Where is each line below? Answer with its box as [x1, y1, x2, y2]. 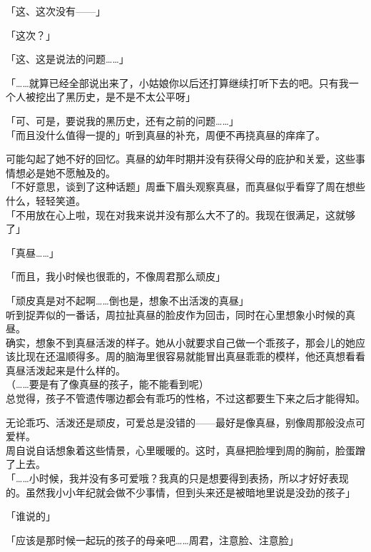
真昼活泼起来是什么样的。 [6, 362, 126, 377]
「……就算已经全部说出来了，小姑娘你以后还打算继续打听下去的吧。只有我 [6, 75, 349, 90]
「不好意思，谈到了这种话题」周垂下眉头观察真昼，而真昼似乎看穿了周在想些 [6, 179, 365, 194]
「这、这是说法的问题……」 [6, 51, 129, 66]
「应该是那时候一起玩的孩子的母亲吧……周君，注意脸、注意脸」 [6, 532, 299, 547]
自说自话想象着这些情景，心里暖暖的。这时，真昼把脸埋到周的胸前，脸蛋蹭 [15, 442, 365, 457]
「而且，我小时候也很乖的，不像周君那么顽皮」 [6, 269, 225, 284]
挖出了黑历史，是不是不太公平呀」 [35, 89, 195, 104]
